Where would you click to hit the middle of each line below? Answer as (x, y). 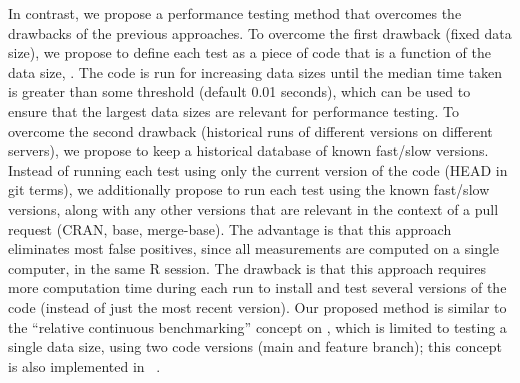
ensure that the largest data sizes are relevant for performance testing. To (233, 110)
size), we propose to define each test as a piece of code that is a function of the (249, 52)
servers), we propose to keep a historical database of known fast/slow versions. (248, 150)
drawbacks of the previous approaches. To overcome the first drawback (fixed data (260, 32)
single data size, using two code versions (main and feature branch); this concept (255, 346)
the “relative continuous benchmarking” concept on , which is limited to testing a (257, 326)
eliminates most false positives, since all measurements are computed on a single (254, 248)
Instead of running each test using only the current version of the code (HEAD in (258, 169)
